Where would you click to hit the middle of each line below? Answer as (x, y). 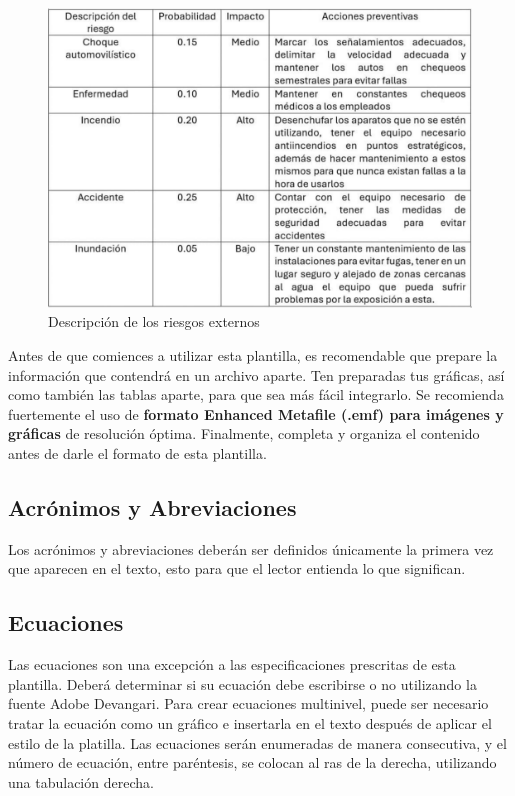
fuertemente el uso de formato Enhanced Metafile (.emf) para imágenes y (256, 413)
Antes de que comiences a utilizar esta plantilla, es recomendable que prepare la (253, 354)
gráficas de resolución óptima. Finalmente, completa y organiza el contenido (244, 433)
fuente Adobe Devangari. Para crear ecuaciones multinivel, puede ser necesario (248, 703)
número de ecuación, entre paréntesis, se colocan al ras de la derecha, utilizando (252, 762)
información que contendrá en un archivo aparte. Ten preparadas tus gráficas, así (256, 374)
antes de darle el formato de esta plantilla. (137, 452)
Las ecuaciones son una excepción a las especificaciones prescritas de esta (232, 664)
